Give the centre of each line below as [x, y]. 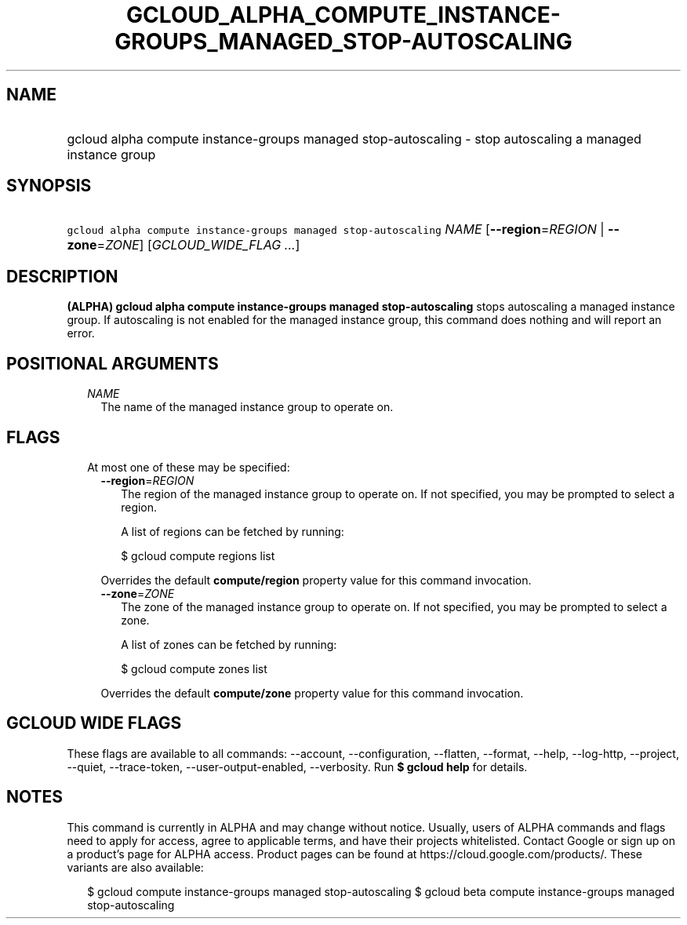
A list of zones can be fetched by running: [229, 644]
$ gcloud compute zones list [194, 668]
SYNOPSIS [49, 186]
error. [81, 333]
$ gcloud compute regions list [198, 555]
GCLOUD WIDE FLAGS [94, 723]
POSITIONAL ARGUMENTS [113, 363]
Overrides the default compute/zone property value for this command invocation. [312, 693]
